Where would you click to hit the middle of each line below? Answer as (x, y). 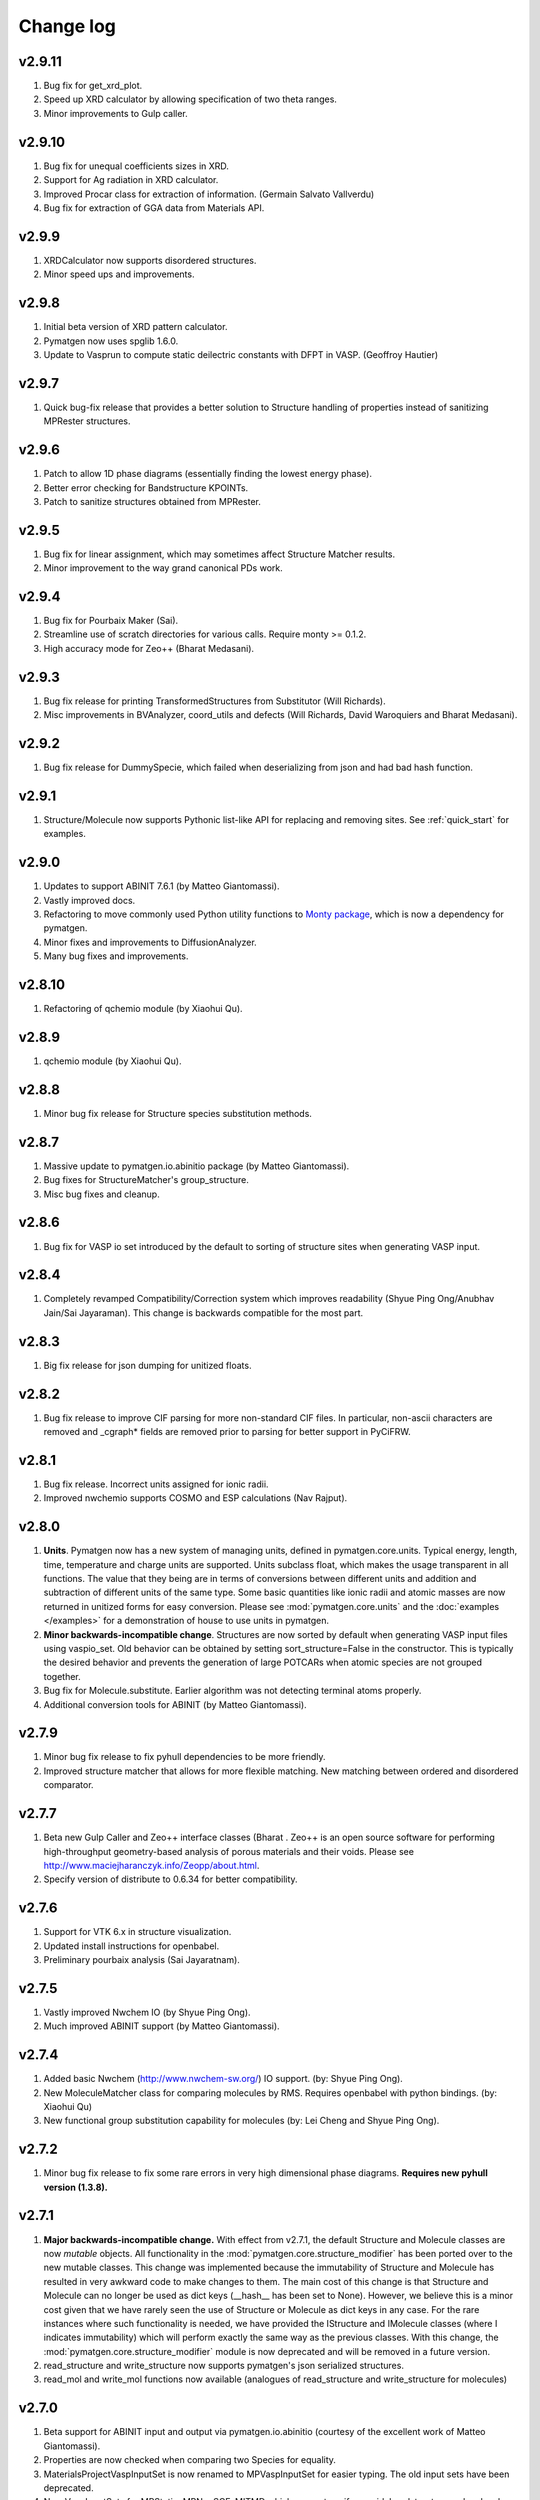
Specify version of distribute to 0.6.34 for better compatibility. (171, 1879)
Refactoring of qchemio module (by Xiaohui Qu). (143, 1009)
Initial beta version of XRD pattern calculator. (135, 327)
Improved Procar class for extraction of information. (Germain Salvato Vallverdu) (209, 194)
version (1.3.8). (76, 2187)
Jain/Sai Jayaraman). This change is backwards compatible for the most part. (203, 1312)
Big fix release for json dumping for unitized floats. (147, 1365)
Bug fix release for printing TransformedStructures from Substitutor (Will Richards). (214, 701)
